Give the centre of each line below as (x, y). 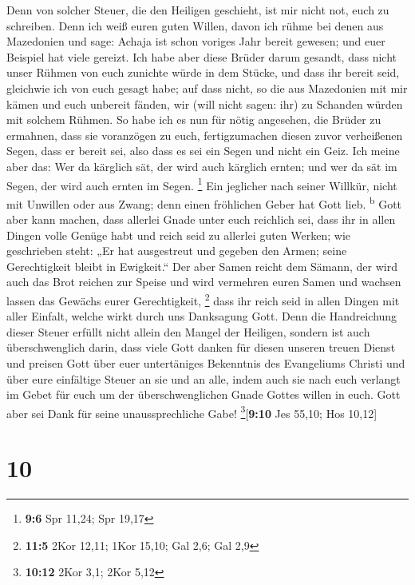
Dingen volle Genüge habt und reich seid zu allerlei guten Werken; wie (178, 235)
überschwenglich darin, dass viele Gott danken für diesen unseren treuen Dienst (201, 347)
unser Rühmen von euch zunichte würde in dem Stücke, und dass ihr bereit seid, (203, 72)
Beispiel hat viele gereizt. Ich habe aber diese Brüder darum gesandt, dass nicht (202, 56)
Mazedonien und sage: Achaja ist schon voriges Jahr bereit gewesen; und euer (196, 41)
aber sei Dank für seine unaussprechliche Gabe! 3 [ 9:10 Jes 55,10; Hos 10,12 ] (192, 412)
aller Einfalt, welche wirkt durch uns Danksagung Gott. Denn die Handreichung (202, 316)
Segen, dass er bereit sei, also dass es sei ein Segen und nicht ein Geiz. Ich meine (203, 151)
